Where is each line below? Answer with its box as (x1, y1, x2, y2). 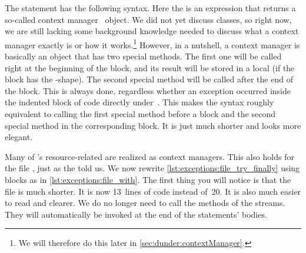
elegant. (5, 131, 33, 143)
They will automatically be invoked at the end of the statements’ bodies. (5, 208, 267, 220)
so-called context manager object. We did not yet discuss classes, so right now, (5, 13, 292, 25)
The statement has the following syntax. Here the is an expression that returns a (5, 2, 296, 14)
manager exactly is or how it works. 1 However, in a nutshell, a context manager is (5, 36, 300, 51)
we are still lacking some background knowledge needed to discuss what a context (5, 25, 299, 37)
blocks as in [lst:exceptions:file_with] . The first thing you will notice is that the (5, 173, 291, 185)
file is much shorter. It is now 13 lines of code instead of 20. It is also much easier (5, 185, 301, 197)
